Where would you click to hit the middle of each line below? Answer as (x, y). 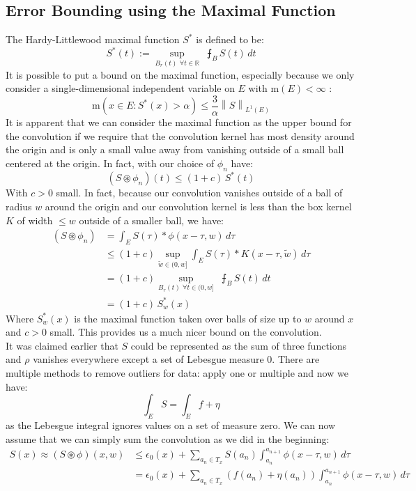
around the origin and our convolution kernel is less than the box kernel (198, 206)
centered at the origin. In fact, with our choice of (110, 163)
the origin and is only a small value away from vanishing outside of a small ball (175, 149)
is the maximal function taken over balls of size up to (188, 318)
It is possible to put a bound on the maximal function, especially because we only (180, 74)
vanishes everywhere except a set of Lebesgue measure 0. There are (176, 359)
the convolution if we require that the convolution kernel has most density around (180, 135)
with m (264, 88)
